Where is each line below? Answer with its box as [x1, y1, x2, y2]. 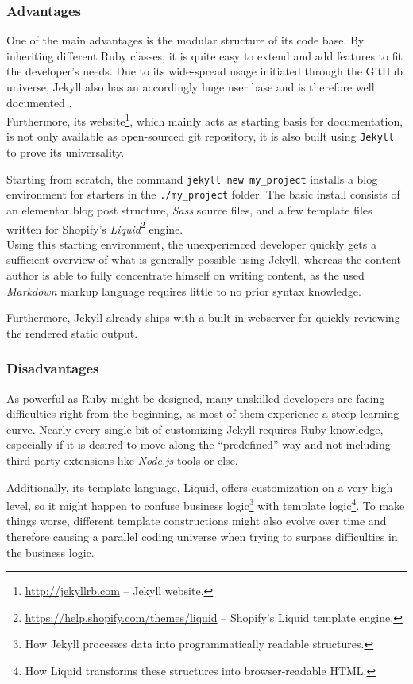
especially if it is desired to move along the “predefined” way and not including [6, 436, 391, 453]
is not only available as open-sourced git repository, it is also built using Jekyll [6, 128, 395, 145]
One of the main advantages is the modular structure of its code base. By [6, 32, 365, 48]
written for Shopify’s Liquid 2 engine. [6, 218, 183, 237]
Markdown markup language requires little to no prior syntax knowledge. [6, 282, 361, 299]
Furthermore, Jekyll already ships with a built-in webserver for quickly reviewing [6, 309, 400, 326]
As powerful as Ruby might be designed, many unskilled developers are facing [6, 389, 385, 406]
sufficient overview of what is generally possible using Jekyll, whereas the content [6, 251, 401, 268]
